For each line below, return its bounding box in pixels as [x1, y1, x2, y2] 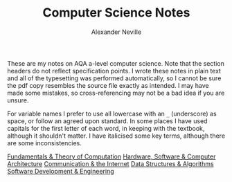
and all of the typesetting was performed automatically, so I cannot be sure [7, 74, 222, 82]
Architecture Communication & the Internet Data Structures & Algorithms [7, 159, 214, 167]
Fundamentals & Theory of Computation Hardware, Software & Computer [7, 152, 216, 161]
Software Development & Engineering [7, 167, 114, 175]
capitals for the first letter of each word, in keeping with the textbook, [7, 124, 205, 132]
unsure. [7, 95, 29, 104]
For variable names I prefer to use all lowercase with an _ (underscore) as [7, 109, 217, 118]
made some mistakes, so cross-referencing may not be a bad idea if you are [7, 89, 225, 97]
